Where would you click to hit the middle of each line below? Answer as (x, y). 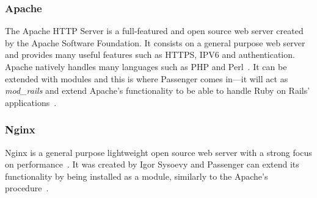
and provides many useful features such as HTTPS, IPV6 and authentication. (150, 55)
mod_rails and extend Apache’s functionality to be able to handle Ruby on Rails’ (158, 90)
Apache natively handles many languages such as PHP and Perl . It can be (146, 66)
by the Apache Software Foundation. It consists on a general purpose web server (155, 42)
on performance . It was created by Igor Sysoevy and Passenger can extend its (152, 164)
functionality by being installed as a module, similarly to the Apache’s (137, 176)
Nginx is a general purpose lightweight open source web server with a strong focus (158, 152)
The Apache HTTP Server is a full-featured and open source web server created (154, 31)
